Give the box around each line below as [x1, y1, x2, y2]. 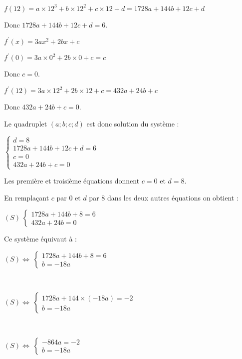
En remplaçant [4, 192, 49, 202]
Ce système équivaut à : [4, 233, 77, 244]
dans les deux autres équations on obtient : [107, 192, 239, 202]
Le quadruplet [4, 118, 47, 128]
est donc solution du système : [86, 118, 179, 128]
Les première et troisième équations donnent [4, 175, 140, 185]
